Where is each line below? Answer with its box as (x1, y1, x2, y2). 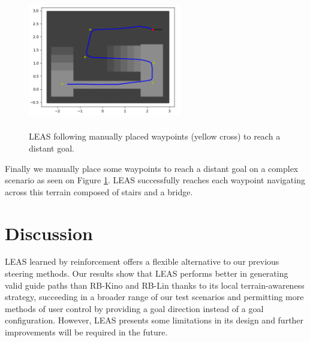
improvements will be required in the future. (5, 326, 168, 338)
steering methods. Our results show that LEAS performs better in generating (5, 267, 288, 280)
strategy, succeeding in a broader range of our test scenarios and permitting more (5, 290, 304, 303)
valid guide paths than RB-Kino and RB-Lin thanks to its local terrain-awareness (5, 279, 305, 291)
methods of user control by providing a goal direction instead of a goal (5, 302, 264, 314)
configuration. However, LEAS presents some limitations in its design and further (5, 314, 304, 326)
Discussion (5, 220, 93, 245)
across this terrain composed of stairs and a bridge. (5, 185, 193, 198)
